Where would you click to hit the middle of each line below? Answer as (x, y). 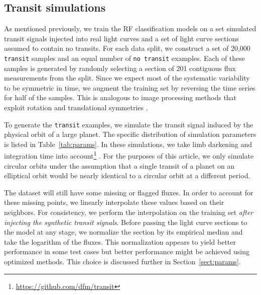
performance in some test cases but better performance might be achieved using (127, 251)
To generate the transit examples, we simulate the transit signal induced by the (129, 124)
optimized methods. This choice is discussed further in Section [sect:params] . (122, 262)
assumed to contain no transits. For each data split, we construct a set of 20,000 (127, 48)
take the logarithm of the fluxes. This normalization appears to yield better (120, 241)
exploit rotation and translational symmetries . (76, 107)
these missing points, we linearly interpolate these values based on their (114, 202)
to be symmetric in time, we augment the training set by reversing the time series (130, 87)
